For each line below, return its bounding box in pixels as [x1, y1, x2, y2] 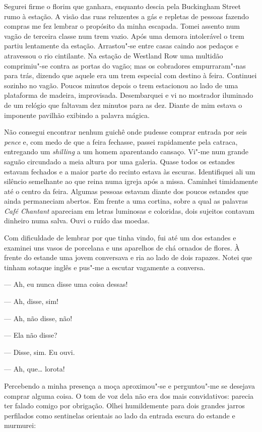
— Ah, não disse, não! [4, 313, 73, 323]
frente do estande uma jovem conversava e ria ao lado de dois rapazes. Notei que [4, 252, 252, 263]
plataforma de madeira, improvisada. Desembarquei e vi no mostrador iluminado [4, 90, 253, 100]
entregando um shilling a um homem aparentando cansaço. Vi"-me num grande [4, 146, 249, 157]
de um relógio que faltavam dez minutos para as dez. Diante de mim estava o [4, 99, 242, 110]
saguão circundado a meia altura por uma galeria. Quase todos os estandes [4, 156, 235, 166]
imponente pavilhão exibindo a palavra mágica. [4, 109, 150, 120]
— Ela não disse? [4, 330, 57, 340]
